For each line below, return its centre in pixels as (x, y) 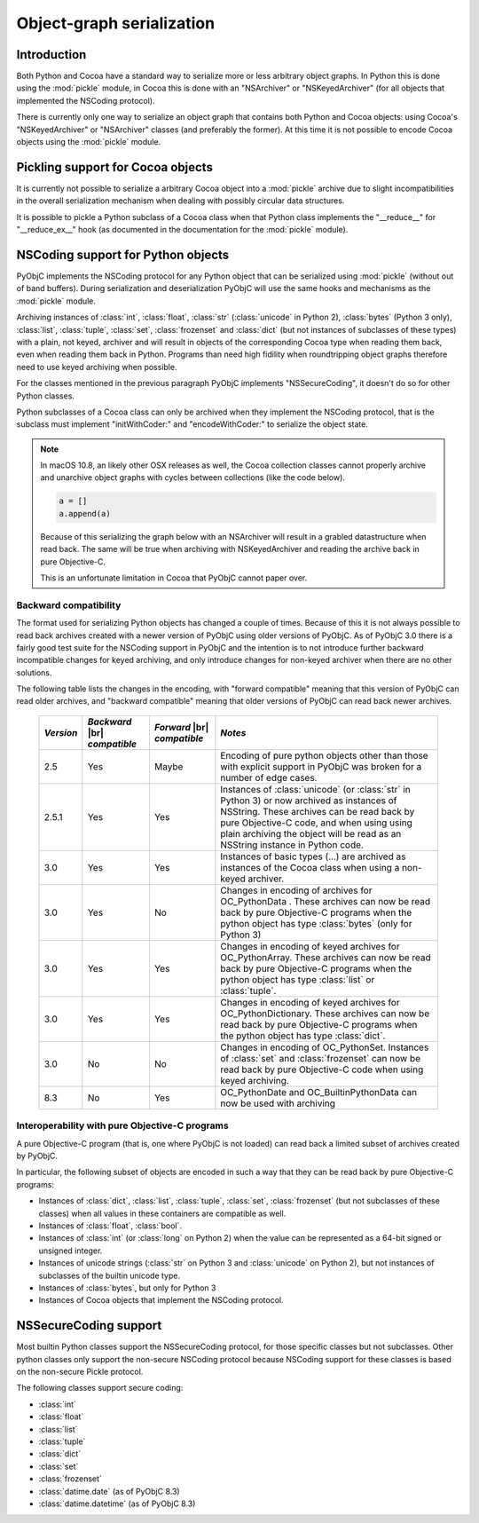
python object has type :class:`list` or (298, 979)
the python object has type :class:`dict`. (303, 1036)
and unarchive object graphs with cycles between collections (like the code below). (193, 477)
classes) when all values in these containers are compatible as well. (162, 1213)
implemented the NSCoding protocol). (86, 100)
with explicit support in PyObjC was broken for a (321, 766)
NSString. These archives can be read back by (318, 811)
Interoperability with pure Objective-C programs (123, 1125)
